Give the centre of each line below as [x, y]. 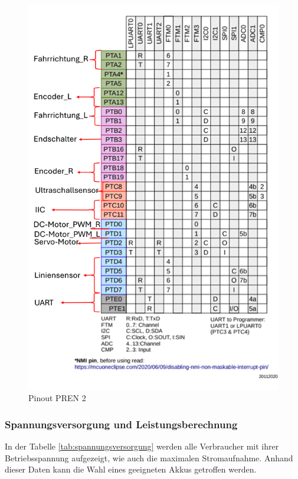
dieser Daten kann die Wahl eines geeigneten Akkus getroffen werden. [131, 469]
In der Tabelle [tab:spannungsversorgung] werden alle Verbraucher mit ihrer [142, 446]
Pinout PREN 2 [57, 398]
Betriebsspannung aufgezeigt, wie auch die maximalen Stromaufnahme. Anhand [149, 457]
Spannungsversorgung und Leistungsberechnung [121, 424]
